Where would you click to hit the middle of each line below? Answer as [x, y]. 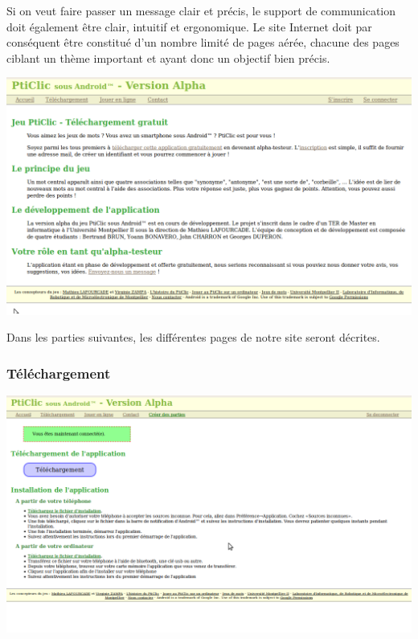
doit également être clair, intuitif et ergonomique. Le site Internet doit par [189, 26]
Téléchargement [59, 373]
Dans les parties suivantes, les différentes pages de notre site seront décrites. [193, 337]
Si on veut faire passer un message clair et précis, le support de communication [201, 10]
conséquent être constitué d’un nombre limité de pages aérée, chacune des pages [203, 42]
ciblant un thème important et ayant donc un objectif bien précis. [168, 57]
